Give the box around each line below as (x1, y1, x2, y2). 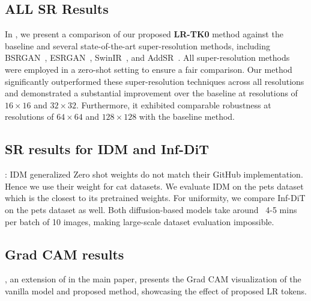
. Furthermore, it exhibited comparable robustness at (76, 98, 271, 111)
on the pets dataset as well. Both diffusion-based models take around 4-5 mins (5, 203, 297, 216)
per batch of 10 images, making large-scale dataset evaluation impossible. (5, 215, 274, 228)
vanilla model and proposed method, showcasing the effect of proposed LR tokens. (5, 284, 307, 297)
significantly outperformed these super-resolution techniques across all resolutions (5, 75, 304, 87)
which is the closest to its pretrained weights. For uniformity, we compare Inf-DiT (5, 191, 306, 204)
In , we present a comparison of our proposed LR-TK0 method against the (5, 28, 283, 40)
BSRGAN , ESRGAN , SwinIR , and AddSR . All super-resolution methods (5, 51, 290, 64)
